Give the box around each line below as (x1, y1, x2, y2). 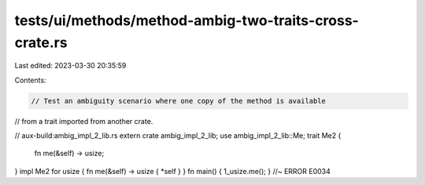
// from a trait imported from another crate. (14, 116, 153, 125)
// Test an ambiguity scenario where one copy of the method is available (31, 96, 327, 105)
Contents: (14, 75, 46, 85)
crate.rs (14, 34, 68, 51)
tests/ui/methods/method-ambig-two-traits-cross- (14, 12, 360, 29)
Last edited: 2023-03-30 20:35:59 (14, 61, 127, 71)
